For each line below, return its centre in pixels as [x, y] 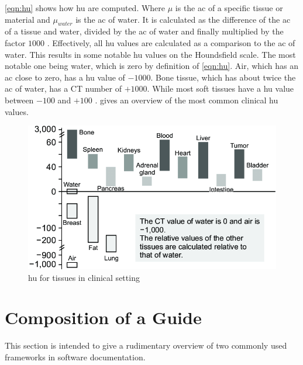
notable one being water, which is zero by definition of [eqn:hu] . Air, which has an [151, 66]
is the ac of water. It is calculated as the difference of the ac [183, 19]
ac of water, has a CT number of [63, 88]
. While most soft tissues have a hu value [221, 88]
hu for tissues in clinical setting [84, 277]
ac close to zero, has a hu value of [65, 77]
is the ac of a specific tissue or [229, 8]
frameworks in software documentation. [75, 357]
